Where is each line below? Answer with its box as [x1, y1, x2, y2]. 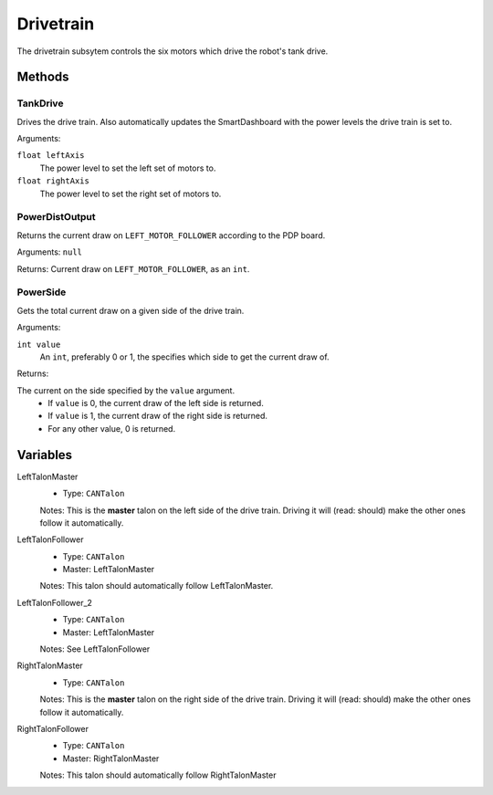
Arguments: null [16, 246, 82, 257]
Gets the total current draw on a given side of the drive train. [16, 305, 245, 316]
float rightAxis [16, 176, 90, 186]
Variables [16, 447, 73, 463]
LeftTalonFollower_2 [16, 597, 93, 608]
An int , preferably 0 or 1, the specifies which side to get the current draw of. [39, 351, 330, 362]
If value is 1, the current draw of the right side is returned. [47, 411, 268, 422]
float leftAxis [16, 151, 86, 161]
